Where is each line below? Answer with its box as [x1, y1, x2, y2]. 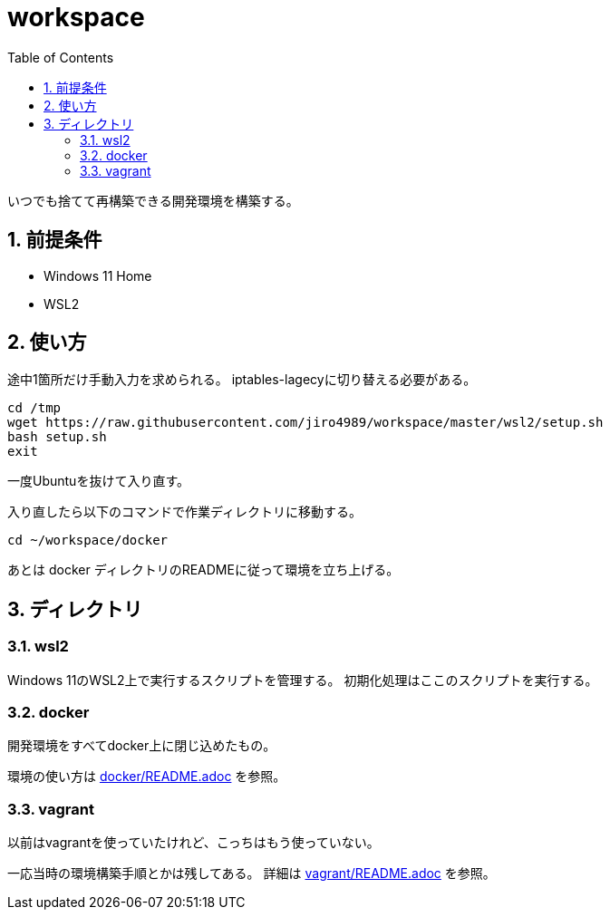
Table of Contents [7, 49, 114, 65]
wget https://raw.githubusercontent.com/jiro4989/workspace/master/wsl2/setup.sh [7, 415, 604, 430]
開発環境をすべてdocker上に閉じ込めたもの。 [7, 738, 276, 754]
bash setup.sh [7, 430, 107, 445]
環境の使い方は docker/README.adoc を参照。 [7, 768, 286, 785]
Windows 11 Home [44, 267, 152, 284]
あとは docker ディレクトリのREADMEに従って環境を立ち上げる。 [7, 562, 400, 578]
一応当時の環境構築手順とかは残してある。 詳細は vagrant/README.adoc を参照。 [7, 865, 496, 882]
